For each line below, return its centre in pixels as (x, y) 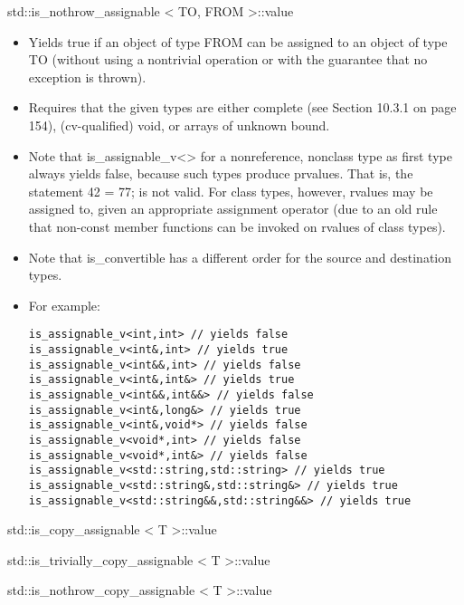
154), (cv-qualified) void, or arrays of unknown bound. (179, 125)
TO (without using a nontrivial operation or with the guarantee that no (228, 59)
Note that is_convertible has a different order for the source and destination (240, 257)
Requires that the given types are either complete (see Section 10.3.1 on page (242, 107)
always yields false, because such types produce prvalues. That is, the (221, 173)
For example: (64, 305)
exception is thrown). (87, 77)
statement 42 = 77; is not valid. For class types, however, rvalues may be (231, 191)
